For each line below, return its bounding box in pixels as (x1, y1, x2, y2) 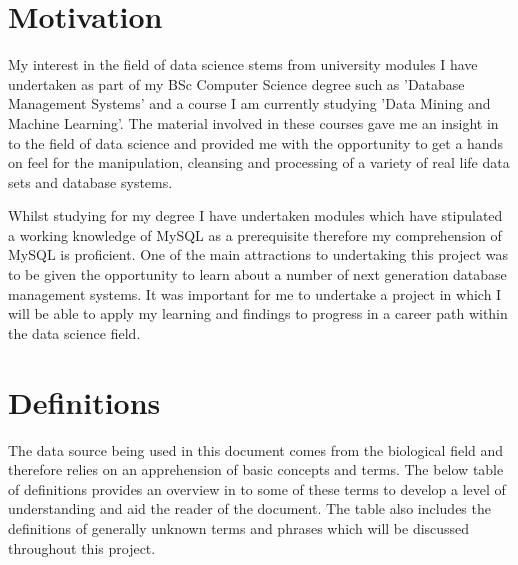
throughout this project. (8, 537, 156, 558)
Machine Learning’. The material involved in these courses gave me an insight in (8, 112, 499, 133)
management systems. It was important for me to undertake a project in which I (8, 283, 502, 304)
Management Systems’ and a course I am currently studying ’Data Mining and (8, 93, 491, 114)
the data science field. (8, 322, 141, 343)
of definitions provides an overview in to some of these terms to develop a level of (8, 478, 506, 499)
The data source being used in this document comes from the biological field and (8, 439, 504, 460)
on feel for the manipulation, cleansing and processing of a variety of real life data (8, 152, 510, 173)
